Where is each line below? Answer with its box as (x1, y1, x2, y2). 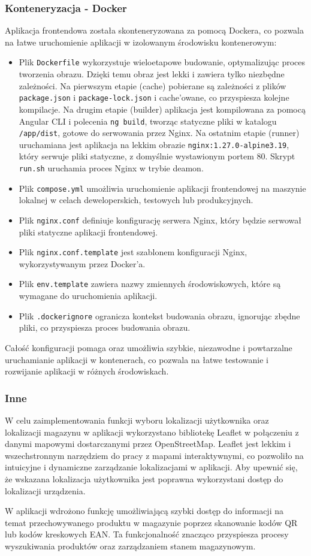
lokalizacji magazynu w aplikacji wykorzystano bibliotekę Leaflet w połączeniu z (5, 425, 299, 438)
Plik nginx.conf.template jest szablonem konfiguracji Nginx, (19, 246, 247, 258)
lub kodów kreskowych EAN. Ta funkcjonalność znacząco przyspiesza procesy (5, 528, 289, 540)
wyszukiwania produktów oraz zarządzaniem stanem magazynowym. (5, 539, 256, 552)
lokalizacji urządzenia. (5, 484, 86, 497)
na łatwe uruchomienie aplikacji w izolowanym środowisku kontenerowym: (5, 35, 277, 48)
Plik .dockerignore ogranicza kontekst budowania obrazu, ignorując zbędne (19, 309, 300, 322)
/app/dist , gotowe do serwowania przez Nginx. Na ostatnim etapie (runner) (19, 126, 300, 139)
